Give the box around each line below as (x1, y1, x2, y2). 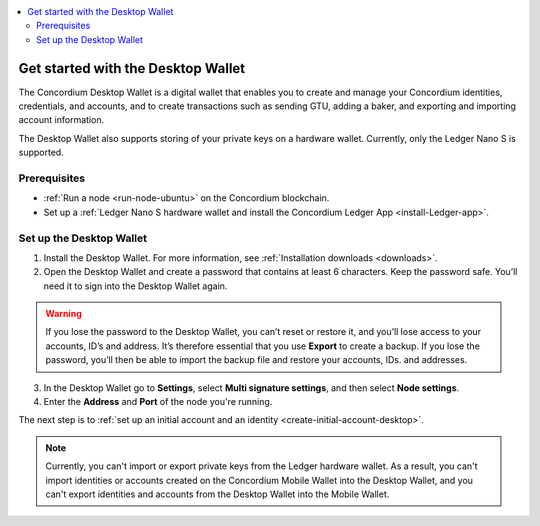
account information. (18, 114, 105, 126)
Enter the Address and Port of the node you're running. (43, 396, 273, 408)
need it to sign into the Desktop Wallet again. (43, 280, 228, 292)
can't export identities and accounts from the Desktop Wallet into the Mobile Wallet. (45, 488, 390, 500)
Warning (45, 308, 82, 320)
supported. (18, 146, 64, 159)
